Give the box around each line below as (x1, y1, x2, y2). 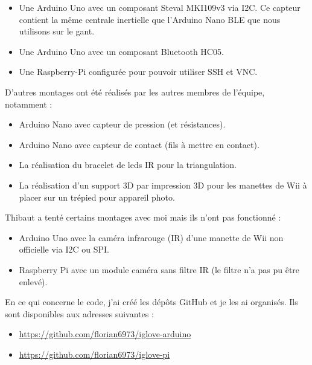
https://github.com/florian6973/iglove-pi (19, 347, 170, 360)
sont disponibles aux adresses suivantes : (5, 307, 154, 320)
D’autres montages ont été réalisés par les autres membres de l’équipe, (5, 85, 265, 98)
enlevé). (19, 275, 48, 288)
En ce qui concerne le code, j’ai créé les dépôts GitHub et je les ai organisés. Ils (5, 296, 298, 308)
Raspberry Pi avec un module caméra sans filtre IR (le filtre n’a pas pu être (19, 263, 300, 276)
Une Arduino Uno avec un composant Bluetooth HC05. (19, 45, 224, 57)
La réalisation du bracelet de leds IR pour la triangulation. (19, 158, 237, 171)
